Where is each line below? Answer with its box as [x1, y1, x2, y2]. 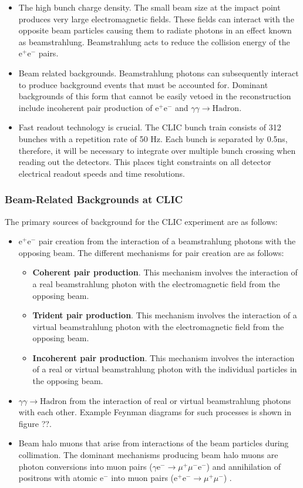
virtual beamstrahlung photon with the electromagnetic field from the [32, 320, 284, 332]
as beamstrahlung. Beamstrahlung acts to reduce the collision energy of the [18, 35, 290, 48]
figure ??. [18, 417, 52, 429]
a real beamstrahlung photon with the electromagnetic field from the [32, 277, 280, 290]
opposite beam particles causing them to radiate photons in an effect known [18, 24, 292, 36]
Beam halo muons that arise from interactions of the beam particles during [18, 437, 289, 449]
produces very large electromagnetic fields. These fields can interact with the [18, 12, 294, 25]
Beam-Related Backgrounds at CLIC [5, 192, 183, 207]
